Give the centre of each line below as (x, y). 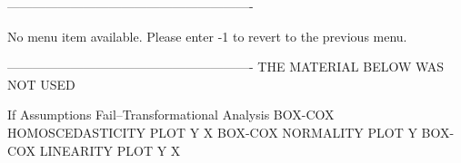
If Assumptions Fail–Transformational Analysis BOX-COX (171, 115)
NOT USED (41, 84)
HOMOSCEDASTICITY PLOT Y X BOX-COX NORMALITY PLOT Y (212, 132)
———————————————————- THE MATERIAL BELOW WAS (226, 67)
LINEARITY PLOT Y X (110, 150)
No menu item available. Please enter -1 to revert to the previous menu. (207, 36)
